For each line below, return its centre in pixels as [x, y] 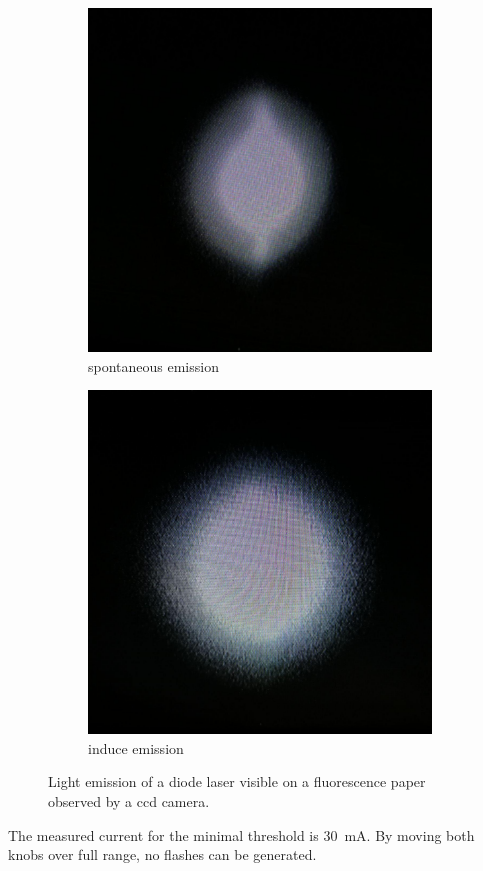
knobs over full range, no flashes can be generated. [162, 854]
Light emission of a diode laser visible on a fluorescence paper [237, 781]
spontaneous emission [153, 365]
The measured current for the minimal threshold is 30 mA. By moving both [241, 834]
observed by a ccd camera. [129, 800]
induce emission [136, 747]
